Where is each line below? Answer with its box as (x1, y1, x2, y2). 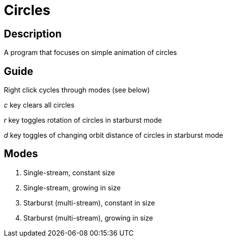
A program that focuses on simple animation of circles (4, 48, 177, 57)
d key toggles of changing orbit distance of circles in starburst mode (4, 131, 224, 140)
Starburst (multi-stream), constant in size (23, 198, 155, 207)
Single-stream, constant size (23, 168, 115, 177)
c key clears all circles (4, 101, 75, 110)
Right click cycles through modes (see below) (4, 86, 150, 94)
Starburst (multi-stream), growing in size (23, 213, 153, 222)
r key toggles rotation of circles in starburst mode (4, 116, 162, 125)
